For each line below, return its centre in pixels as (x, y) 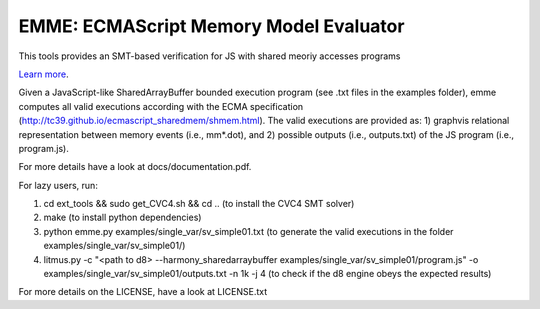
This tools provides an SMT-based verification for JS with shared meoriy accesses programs (209, 56)
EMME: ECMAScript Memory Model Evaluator (211, 26)
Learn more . (43, 74)
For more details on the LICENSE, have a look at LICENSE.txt (143, 292)
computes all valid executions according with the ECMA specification (161, 106)
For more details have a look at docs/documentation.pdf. (135, 167)
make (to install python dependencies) (122, 217)
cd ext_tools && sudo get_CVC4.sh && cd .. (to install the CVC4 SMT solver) (199, 204)
